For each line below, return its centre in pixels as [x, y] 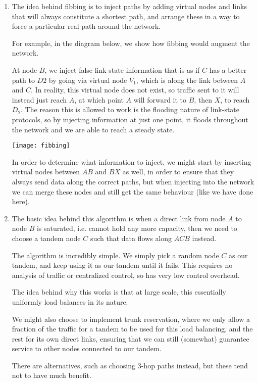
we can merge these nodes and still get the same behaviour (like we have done [133, 191]
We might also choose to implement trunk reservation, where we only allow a [131, 319]
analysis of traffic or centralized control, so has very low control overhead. [126, 275]
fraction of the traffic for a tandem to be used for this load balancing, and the [132, 329]
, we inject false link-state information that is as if [122, 69]
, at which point [99, 99]
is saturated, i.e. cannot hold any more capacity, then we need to [137, 228]
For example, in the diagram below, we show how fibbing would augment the [131, 43]
